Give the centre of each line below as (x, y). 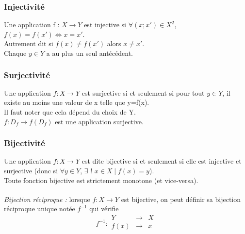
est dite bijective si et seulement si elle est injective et (162, 161)
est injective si (105, 25)
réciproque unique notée (40, 209)
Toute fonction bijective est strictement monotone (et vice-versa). (101, 180)
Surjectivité (27, 75)
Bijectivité (24, 143)
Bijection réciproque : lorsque (47, 199)
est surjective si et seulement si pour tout (143, 92)
